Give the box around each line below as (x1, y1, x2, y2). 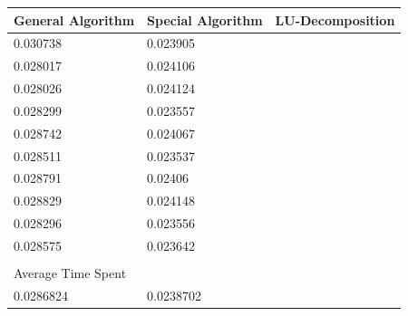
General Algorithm (14, 10, 135, 29)
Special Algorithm (147, 10, 263, 29)
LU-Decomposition (275, 10, 395, 29)
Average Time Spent (14, 263, 127, 282)
